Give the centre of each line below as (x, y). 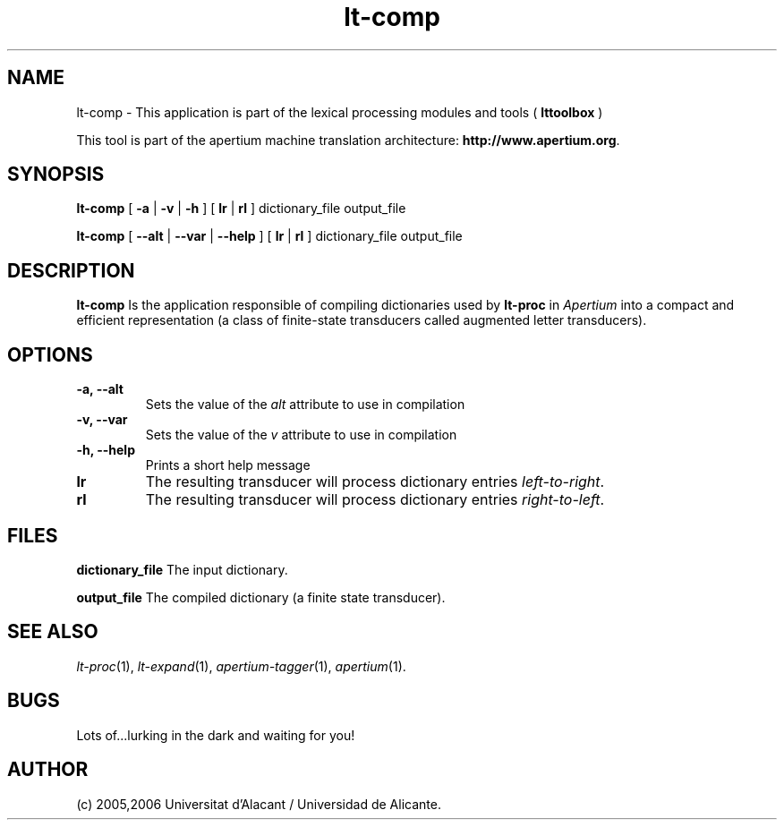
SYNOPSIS (56, 175)
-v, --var (102, 420)
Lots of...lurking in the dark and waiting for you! (216, 735)
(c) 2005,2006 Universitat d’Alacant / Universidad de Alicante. (259, 804)
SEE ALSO (53, 632)
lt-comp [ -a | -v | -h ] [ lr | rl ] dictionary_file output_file (241, 209)
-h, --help (106, 450)
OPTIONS (50, 354)
